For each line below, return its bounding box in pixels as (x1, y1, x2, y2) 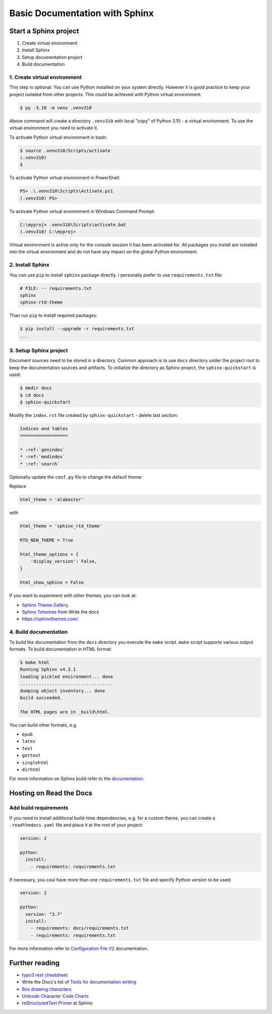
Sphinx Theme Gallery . (22, 602, 69, 608)
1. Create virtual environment (9, 74, 82, 81)
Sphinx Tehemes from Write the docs (22, 609, 99, 615)
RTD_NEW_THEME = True (20, 537, 74, 543)
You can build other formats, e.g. (9, 722, 78, 728)
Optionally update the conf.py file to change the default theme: (9, 474, 143, 480)
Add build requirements (9, 804, 69, 811)
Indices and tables (20, 426, 68, 431)
